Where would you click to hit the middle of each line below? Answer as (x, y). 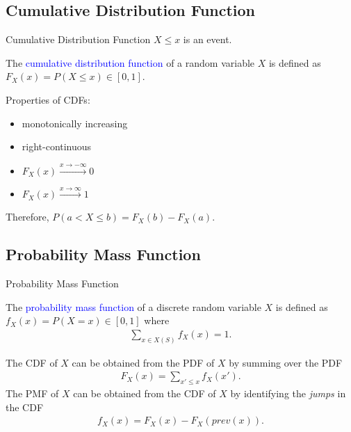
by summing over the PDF (286, 362)
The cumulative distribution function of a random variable (130, 62)
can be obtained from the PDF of (143, 362)
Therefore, (27, 217)
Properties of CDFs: (48, 99)
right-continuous (57, 146)
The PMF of (32, 393)
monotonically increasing (75, 123)
